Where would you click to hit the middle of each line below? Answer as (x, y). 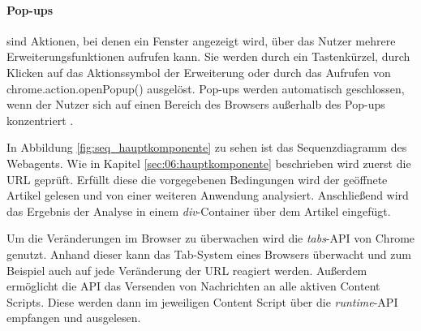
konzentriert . (40, 120)
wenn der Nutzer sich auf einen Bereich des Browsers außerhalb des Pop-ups (196, 104)
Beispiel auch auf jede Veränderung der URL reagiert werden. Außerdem (187, 270)
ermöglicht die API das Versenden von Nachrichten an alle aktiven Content (193, 286)
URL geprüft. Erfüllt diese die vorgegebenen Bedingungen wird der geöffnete (197, 179)
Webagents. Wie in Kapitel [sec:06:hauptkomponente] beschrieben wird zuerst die (209, 163)
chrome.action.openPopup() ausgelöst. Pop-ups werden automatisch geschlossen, (206, 88)
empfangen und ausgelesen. (74, 318)
